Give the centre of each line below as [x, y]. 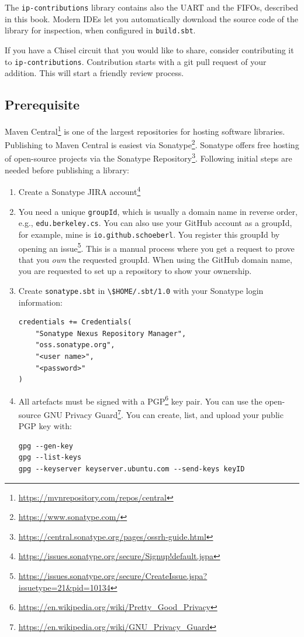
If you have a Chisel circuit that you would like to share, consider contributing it [149, 49]
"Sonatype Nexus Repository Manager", [111, 333]
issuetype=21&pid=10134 [64, 587]
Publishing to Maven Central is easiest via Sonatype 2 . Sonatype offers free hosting [152, 144]
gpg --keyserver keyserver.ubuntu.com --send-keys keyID [132, 469]
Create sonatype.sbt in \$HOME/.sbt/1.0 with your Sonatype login [141, 290]
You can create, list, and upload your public [205, 414]
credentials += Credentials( [75, 322]
